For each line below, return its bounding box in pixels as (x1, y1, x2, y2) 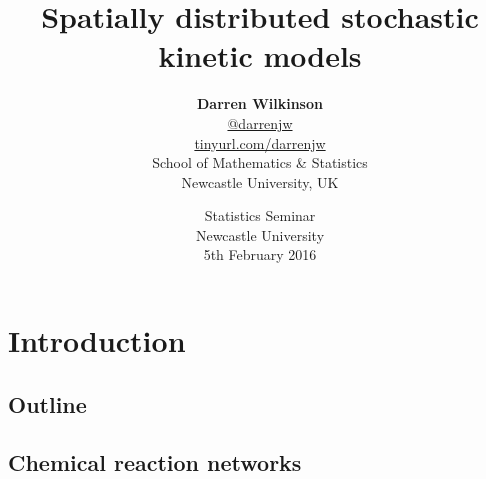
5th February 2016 (203, 244, 317, 265)
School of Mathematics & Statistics (152, 152, 368, 173)
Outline (8, 388, 87, 419)
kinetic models (158, 35, 362, 76)
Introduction (8, 320, 186, 361)
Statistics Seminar (204, 205, 316, 226)
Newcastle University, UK (181, 171, 339, 192)
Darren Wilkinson (197, 93, 323, 114)
